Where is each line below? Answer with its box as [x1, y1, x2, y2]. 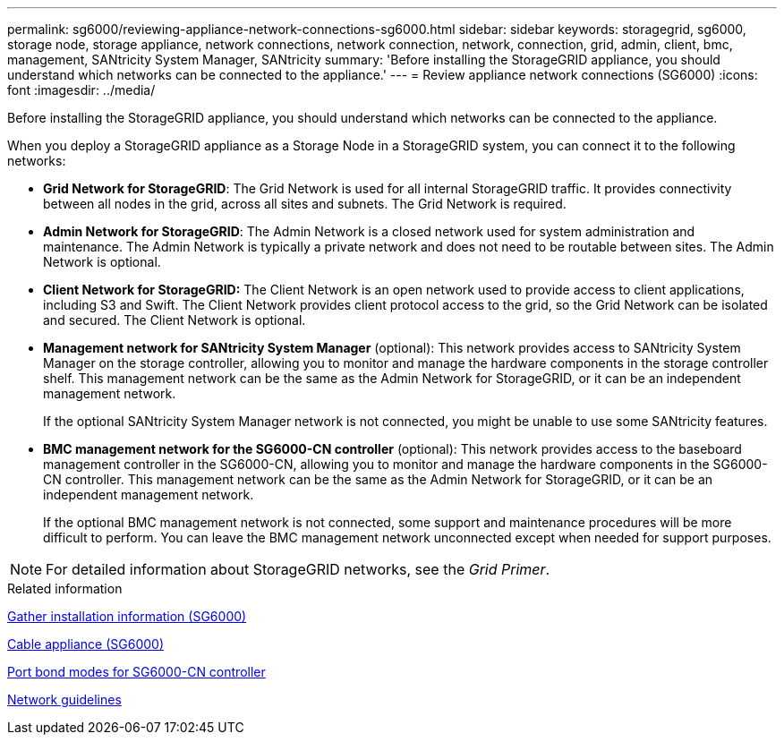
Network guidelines [7, 692, 122, 707]
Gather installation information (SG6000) [7, 609, 247, 624]
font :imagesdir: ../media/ [7, 82, 156, 98]
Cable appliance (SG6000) [7, 636, 164, 652]
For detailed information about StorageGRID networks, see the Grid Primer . [46, 560, 550, 578]
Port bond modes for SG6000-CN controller [7, 664, 266, 679]
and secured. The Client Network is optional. [43, 312, 306, 328]
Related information [7, 581, 123, 596]
